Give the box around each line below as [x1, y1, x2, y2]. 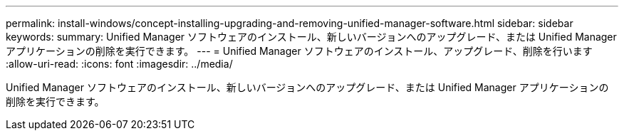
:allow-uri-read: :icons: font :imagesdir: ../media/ [6, 58, 233, 70]
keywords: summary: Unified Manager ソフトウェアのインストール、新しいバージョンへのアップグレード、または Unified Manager [6, 31, 617, 43]
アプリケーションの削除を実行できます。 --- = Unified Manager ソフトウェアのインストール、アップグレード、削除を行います [6, 45, 593, 57]
